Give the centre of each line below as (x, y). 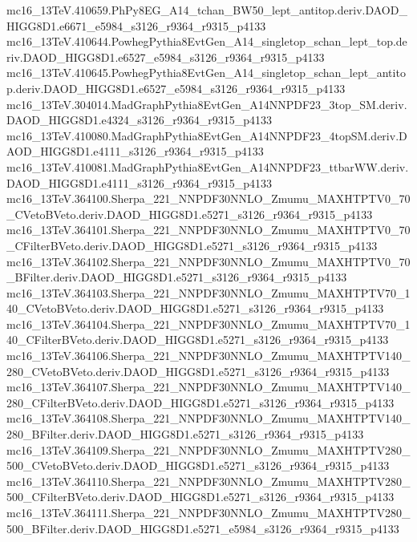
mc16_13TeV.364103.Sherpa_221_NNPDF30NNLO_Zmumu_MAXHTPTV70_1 (208, 292)
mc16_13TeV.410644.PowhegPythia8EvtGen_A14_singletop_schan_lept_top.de (207, 41)
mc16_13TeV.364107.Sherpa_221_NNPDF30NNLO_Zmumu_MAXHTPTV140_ (208, 387)
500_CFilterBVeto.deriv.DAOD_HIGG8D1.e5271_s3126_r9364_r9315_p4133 (200, 497)
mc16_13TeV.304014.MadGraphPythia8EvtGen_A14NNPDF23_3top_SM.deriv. (207, 104)
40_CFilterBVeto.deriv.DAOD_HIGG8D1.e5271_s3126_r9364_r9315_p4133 (198, 340)
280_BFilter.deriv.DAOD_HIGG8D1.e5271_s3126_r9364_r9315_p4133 (185, 434)
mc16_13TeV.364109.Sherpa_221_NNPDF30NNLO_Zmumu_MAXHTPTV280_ (208, 449)
